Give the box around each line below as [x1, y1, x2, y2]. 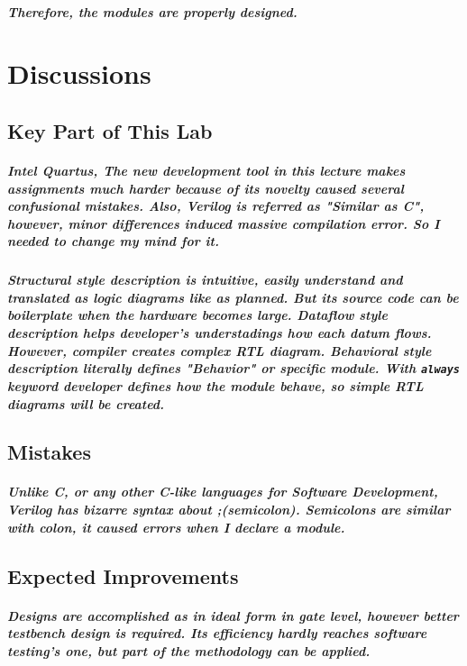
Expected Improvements [7, 561, 239, 589]
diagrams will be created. [7, 394, 165, 413]
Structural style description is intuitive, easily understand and [7, 270, 403, 289]
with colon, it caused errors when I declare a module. [7, 517, 345, 536]
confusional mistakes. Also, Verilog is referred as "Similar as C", [7, 196, 425, 215]
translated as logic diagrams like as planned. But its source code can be [7, 287, 459, 306]
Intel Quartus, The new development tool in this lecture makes [7, 160, 406, 179]
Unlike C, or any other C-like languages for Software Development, [7, 482, 438, 501]
